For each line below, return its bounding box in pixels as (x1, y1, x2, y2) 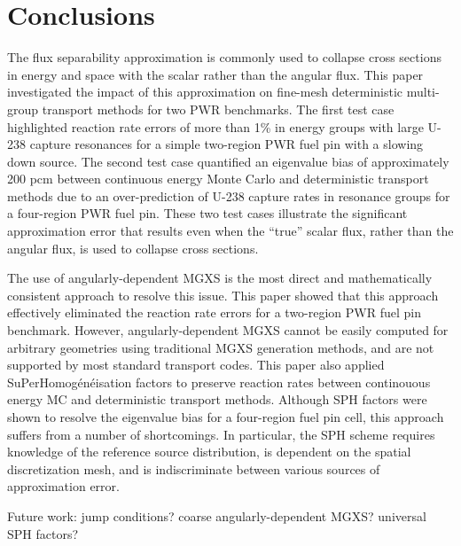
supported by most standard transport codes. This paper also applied (7, 355, 385, 374)
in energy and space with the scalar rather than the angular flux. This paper (7, 65, 424, 83)
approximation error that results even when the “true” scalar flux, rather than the (7, 222, 454, 240)
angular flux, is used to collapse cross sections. (7, 238, 259, 257)
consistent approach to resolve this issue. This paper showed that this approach (7, 285, 439, 304)
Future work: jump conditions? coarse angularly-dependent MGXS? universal (7, 506, 426, 525)
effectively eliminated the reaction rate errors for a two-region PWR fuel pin (7, 303, 421, 322)
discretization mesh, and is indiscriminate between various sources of (7, 459, 380, 478)
